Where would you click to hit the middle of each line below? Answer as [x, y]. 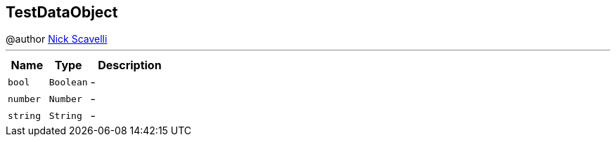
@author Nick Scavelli [57, 39]
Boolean [68, 82]
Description [130, 65]
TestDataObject [62, 12]
